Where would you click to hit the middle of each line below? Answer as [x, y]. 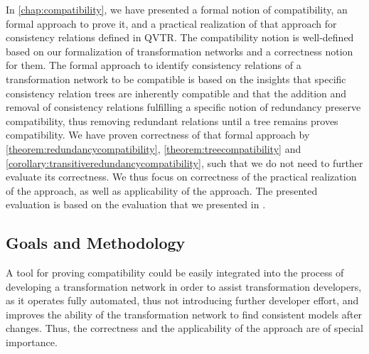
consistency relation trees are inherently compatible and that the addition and [176, 93]
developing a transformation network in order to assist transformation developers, [184, 286]
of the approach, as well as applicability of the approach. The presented [162, 190]
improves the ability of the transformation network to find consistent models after [184, 314]
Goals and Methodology [96, 243]
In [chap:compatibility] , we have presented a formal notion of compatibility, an [177, 9]
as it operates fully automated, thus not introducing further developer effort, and [182, 300]
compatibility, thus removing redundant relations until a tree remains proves [172, 120]
